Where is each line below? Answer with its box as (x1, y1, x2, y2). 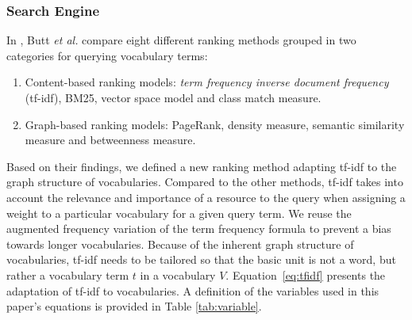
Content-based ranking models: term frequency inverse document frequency (25, 74, 389, 90)
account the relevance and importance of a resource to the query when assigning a (6, 189, 406, 205)
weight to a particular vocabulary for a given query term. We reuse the (6, 204, 352, 221)
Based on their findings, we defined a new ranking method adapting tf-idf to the (6, 158, 397, 174)
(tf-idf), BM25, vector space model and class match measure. (25, 90, 322, 105)
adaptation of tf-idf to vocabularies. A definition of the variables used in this (6, 282, 379, 299)
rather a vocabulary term (6, 266, 129, 283)
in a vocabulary (140, 266, 216, 283)
